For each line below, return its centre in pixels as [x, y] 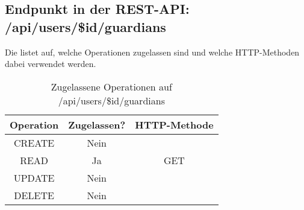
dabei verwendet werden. [51, 64]
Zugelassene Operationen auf [111, 86]
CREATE [34, 142]
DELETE [34, 195]
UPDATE [34, 177]
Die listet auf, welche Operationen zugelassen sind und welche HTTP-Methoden [152, 52]
